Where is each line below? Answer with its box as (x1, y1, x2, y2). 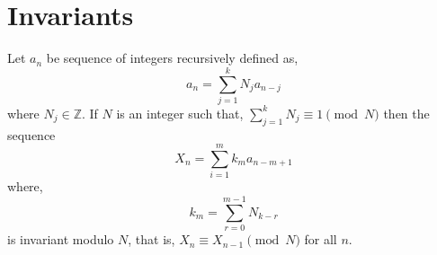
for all (304, 230, 337, 249)
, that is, (128, 230, 175, 249)
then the (383, 103, 430, 122)
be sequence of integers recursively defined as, (46, 48, 299, 67)
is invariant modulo (7, 230, 114, 249)
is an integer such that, (116, 103, 244, 122)
